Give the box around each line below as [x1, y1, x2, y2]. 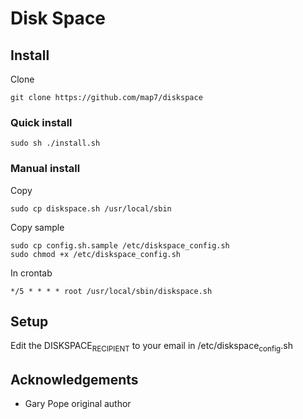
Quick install [10, 115, 73, 129]
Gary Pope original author [24, 398, 132, 410]
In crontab [10, 267, 53, 279]
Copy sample [10, 221, 65, 233]
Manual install [10, 162, 81, 176]
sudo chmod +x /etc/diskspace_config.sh [10, 249, 182, 259]
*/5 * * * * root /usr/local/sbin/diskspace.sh [10, 286, 213, 296]
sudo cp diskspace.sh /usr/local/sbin [10, 203, 172, 214]
